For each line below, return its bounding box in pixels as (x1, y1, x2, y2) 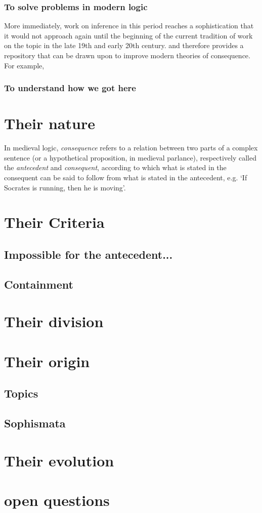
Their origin (4, 350, 90, 371)
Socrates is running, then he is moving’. (4, 182, 126, 192)
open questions (4, 489, 110, 510)
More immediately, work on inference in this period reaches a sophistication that (4, 20, 254, 31)
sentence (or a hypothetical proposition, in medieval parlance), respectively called (4, 152, 256, 163)
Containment (4, 276, 73, 292)
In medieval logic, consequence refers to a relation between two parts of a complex (4, 142, 258, 153)
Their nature (4, 113, 95, 134)
